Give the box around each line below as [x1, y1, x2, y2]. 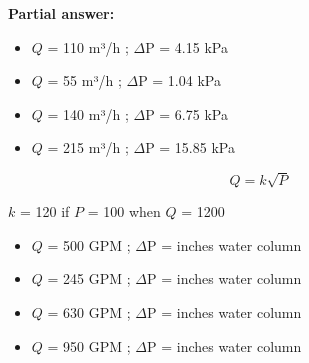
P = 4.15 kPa [145, 36, 228, 57]
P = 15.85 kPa [145, 137, 235, 158]
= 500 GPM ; [47, 234, 131, 255]
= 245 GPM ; [47, 268, 131, 289]
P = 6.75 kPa [145, 103, 228, 124]
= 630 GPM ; [47, 301, 131, 322]
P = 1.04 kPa [138, 70, 221, 91]
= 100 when [87, 201, 161, 222]
